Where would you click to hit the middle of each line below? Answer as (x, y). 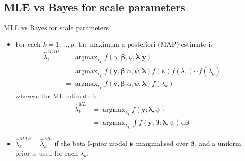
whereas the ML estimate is (56, 96)
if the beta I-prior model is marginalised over (121, 143)
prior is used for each (47, 153)
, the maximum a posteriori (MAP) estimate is (143, 43)
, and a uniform (218, 143)
